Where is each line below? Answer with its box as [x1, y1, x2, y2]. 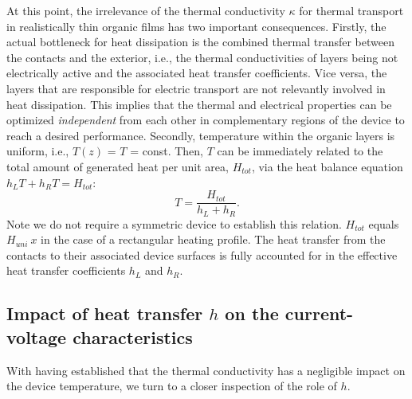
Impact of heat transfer [6, 301, 203, 326]
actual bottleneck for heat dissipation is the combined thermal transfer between [6, 33, 394, 50]
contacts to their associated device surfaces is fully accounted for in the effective [6, 246, 398, 263]
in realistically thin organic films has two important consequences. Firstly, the [6, 18, 386, 34]
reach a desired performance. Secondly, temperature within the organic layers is [6, 127, 395, 143]
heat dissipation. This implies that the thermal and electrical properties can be [6, 96, 392, 112]
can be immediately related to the [217, 143, 383, 159]
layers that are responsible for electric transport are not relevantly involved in [6, 80, 386, 96]
